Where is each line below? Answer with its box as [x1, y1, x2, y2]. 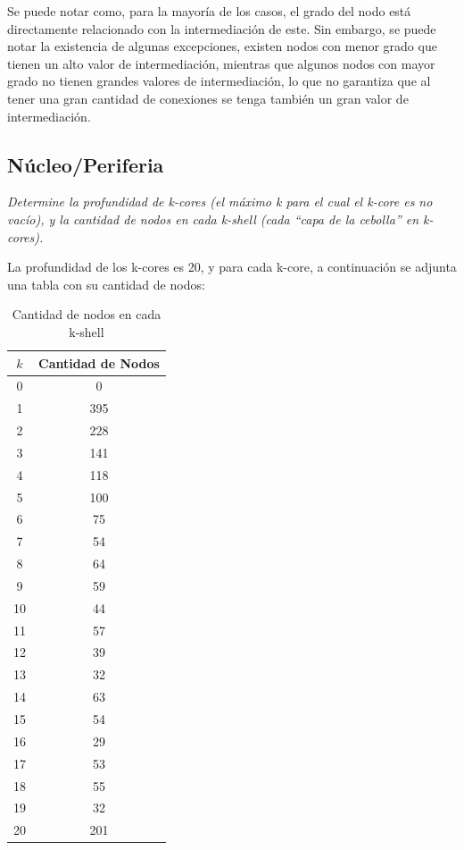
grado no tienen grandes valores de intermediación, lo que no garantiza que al [7, 72, 431, 90]
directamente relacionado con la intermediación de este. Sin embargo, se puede [7, 19, 436, 38]
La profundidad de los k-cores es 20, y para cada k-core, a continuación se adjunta [7, 257, 457, 276]
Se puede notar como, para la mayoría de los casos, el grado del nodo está [7, 2, 411, 20]
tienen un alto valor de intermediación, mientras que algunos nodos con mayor [7, 54, 435, 72]
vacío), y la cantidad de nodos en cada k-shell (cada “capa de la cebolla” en [7, 209, 419, 228]
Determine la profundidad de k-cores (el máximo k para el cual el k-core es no [7, 192, 433, 211]
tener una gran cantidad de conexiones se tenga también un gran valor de [7, 88, 409, 107]
